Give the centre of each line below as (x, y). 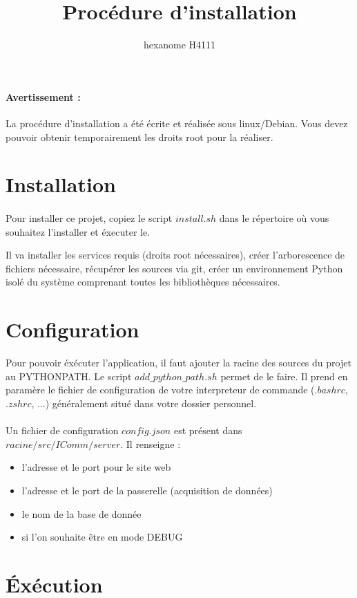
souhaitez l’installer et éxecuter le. (78, 231)
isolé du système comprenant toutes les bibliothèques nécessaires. (143, 282)
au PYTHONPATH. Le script (69, 376)
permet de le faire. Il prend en (284, 376)
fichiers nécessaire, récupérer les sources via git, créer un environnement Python (174, 268)
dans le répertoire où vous (274, 218)
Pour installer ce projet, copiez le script (89, 218)
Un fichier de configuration (62, 430)
